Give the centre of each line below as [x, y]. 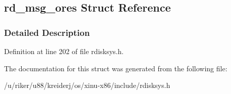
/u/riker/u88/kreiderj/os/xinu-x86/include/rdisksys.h [87, 85]
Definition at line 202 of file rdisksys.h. [64, 51]
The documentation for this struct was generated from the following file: [116, 68]
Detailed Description [47, 32]
